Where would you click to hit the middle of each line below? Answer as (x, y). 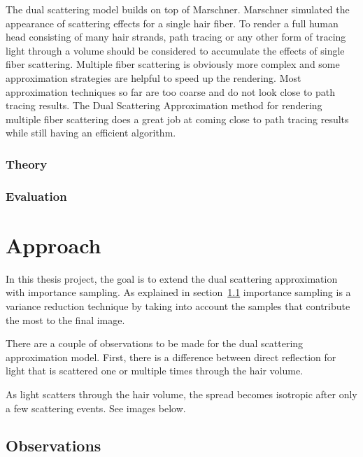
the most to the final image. (65, 319)
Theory (27, 163)
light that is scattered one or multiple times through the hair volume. (155, 371)
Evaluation (36, 196)
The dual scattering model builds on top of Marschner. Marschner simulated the (178, 9)
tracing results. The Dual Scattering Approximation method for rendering (164, 105)
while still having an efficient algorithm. (91, 133)
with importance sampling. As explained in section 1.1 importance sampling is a (178, 292)
